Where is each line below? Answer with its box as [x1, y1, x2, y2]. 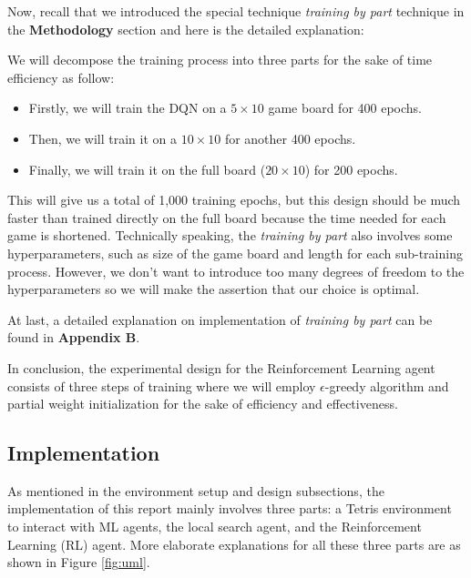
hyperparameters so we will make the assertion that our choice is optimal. [7, 279, 420, 299]
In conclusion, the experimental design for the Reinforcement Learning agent [7, 358, 435, 377]
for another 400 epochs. [224, 128, 356, 147]
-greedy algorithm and [324, 376, 449, 395]
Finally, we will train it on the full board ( [28, 159, 266, 178]
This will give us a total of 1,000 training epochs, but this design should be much [7, 190, 461, 209]
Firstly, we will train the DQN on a [28, 98, 227, 117]
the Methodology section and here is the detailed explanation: [7, 19, 364, 38]
